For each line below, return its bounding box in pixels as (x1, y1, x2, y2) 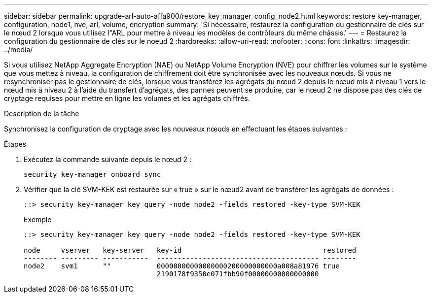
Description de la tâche (4, 109, 79, 118)
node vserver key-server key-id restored (24, 246, 357, 254)
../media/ (4, 45, 33, 54)
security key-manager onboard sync (24, 170, 161, 178)
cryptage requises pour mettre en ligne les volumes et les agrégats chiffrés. (4, 94, 250, 102)
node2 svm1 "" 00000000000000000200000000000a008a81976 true (24, 262, 340, 270)
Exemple (24, 215, 52, 224)
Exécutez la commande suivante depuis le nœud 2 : (24, 155, 192, 164)
